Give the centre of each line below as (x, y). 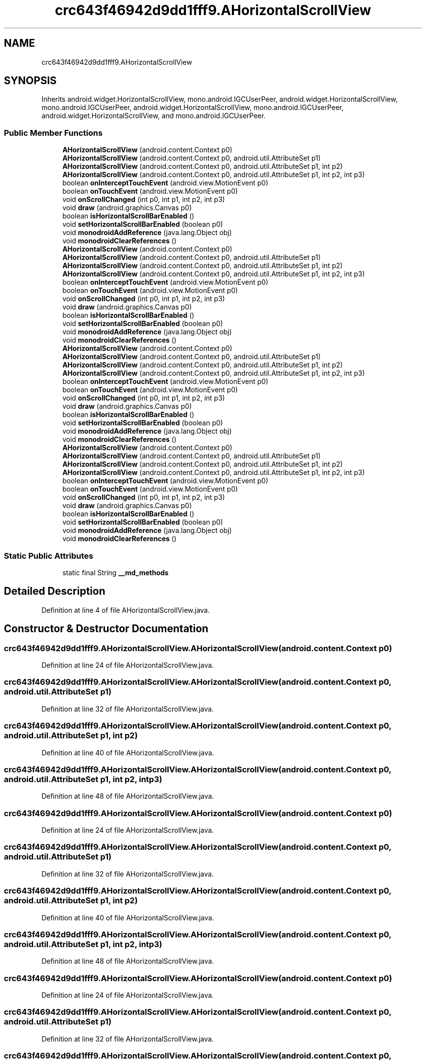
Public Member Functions (53, 133)
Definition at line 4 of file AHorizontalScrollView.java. (126, 610)
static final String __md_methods (115, 572)
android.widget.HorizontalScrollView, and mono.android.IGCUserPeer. (154, 116)
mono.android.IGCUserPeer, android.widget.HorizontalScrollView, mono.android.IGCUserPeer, (193, 108)
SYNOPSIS (30, 81)
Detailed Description (55, 591)
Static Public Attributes (49, 556)
